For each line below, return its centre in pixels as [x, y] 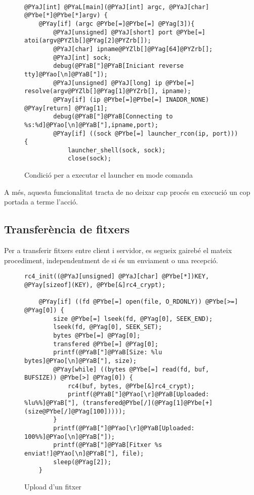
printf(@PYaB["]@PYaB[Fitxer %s [108, 445]
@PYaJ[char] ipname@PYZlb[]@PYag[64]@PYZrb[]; [133, 49]
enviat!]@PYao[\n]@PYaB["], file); [84, 454]
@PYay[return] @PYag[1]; [66, 108]
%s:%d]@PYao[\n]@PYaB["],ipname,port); [91, 125]
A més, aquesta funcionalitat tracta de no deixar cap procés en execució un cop [127, 192]
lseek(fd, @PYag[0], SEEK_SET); [108, 327]
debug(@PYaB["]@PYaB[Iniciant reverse [118, 66]
